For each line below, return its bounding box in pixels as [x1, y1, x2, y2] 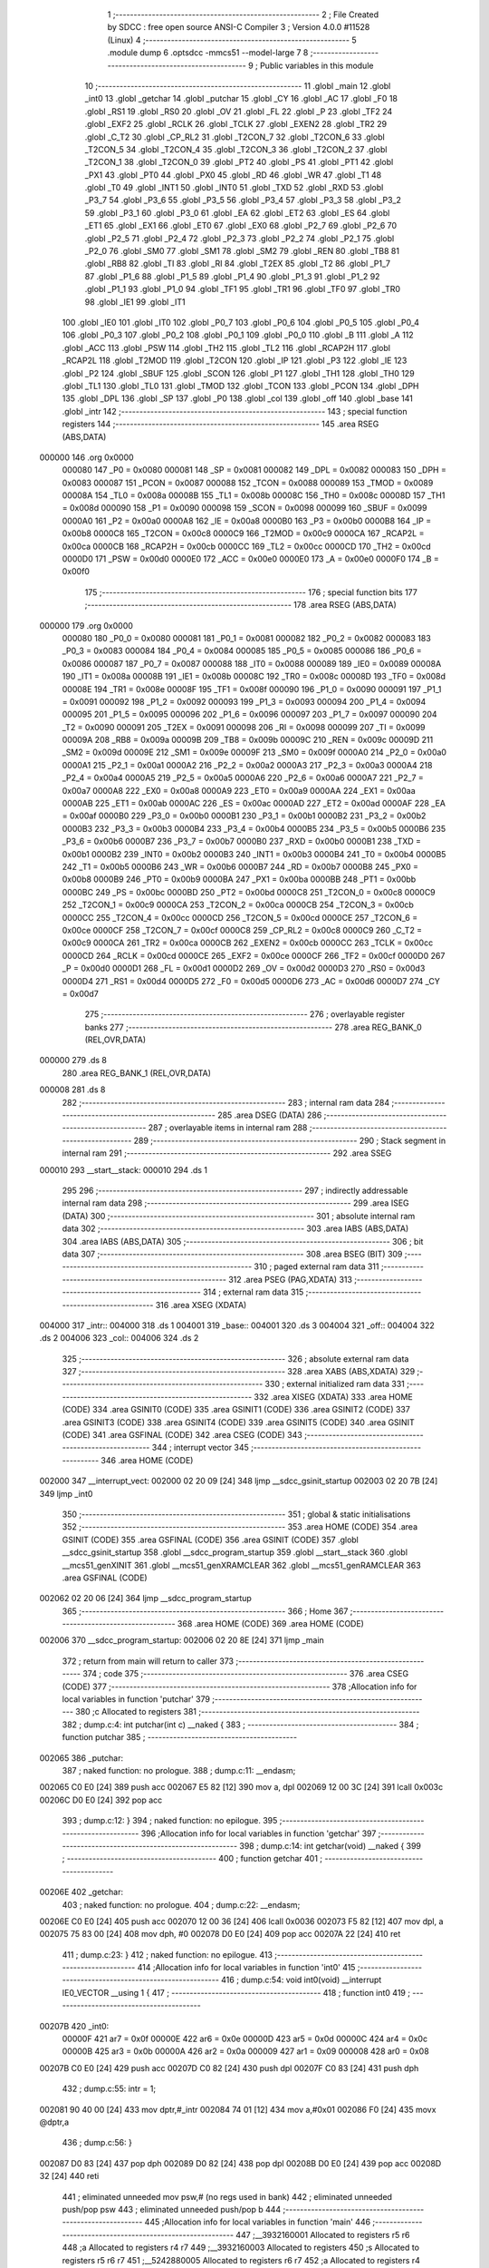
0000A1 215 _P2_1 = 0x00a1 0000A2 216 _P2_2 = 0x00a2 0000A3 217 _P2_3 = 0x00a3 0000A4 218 [62, 759, 433, 770]
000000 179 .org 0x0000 [39, 620, 133, 631]
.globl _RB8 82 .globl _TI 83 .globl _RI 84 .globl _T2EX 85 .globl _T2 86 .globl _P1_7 [84, 259, 391, 269]
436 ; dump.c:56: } [62, 2137, 133, 2148]
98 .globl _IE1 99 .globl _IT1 [84, 296, 186, 308]
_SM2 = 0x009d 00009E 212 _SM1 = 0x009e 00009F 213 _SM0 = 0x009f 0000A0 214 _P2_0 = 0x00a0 [62, 747, 447, 758]
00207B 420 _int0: [39, 2020, 110, 2031]
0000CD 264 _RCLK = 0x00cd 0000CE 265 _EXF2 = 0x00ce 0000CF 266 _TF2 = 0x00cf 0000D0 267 [62, 950, 446, 961]
